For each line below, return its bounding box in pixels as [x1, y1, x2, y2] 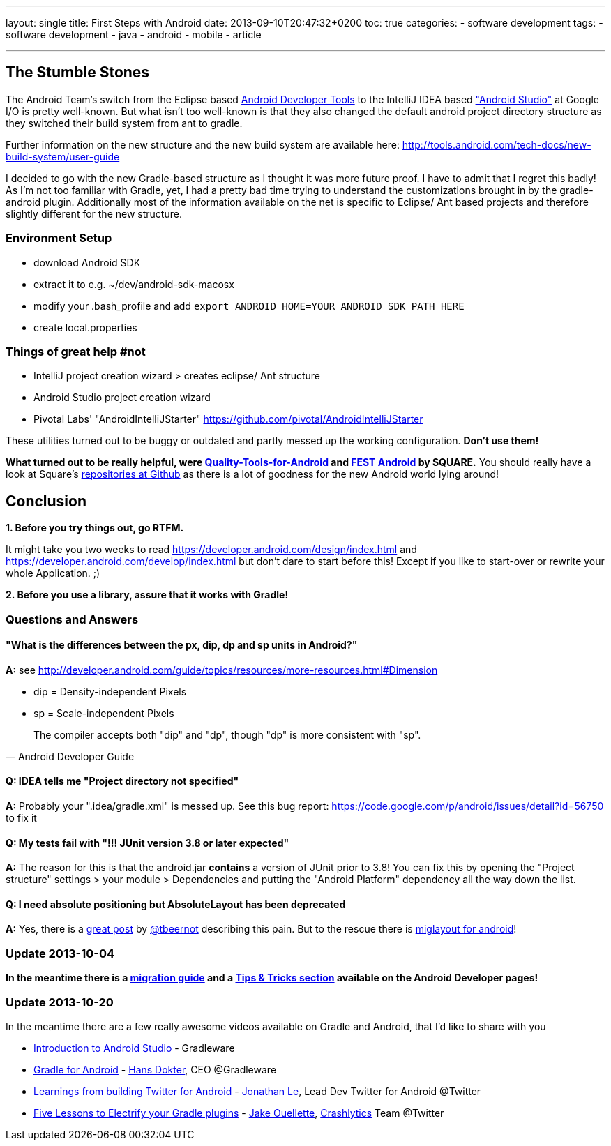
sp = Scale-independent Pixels [33, 707, 174, 719]
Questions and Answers [6, 612, 139, 626]
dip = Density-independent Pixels [33, 685, 187, 698]
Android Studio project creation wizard [33, 391, 211, 404]
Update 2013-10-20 [6, 995, 114, 1009]
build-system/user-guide [6, 150, 120, 163]
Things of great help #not [6, 344, 146, 359]
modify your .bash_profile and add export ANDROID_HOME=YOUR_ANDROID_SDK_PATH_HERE [33, 299, 465, 312]
